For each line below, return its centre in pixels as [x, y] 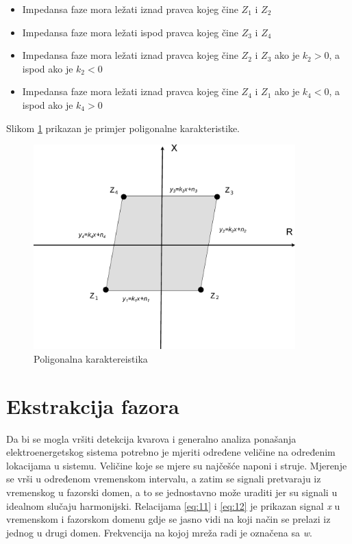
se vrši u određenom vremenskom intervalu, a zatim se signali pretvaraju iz [164, 479]
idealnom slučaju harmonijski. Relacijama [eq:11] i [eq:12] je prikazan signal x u [173, 505]
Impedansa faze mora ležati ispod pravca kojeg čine [130, 32]
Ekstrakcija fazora [93, 405]
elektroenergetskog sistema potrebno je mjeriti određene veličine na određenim [171, 452]
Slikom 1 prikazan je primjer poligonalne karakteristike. [123, 128]
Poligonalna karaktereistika [91, 358]
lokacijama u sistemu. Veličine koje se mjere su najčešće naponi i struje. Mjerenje [177, 465]
